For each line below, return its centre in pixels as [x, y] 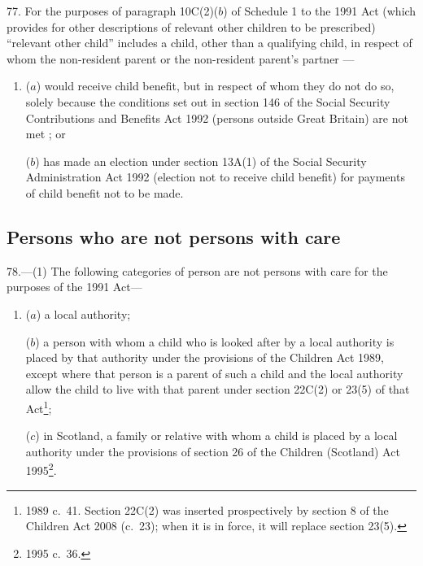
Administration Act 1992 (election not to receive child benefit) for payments [215, 177]
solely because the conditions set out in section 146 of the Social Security [208, 101]
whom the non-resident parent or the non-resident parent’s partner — [181, 58]
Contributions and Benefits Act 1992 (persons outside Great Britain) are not [217, 118]
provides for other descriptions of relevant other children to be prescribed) [191, 26]
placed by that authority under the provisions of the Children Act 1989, [205, 357]
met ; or [46, 134]
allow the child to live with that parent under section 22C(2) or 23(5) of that [218, 389]
